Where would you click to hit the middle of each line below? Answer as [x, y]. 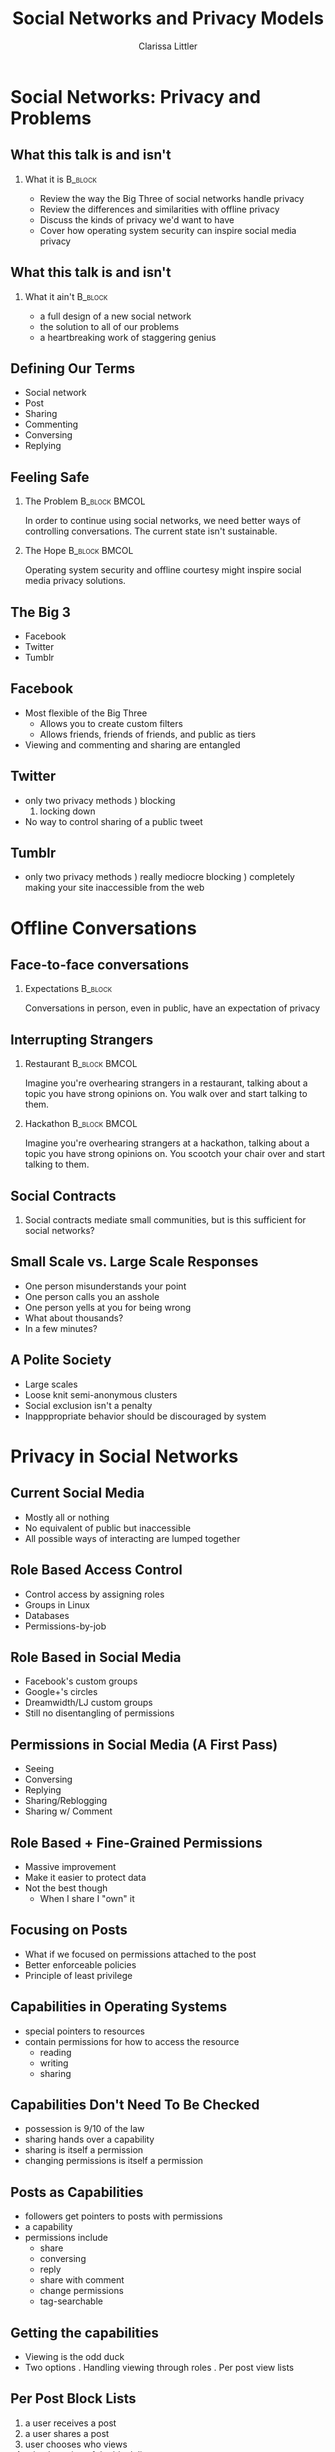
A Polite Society [61, 1360]
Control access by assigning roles [94, 1594]
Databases [47, 1615]
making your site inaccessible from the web [114, 888]
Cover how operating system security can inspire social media [168, 230]
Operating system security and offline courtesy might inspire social [163, 570]
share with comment [82, 2280]
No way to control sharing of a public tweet [113, 821]
